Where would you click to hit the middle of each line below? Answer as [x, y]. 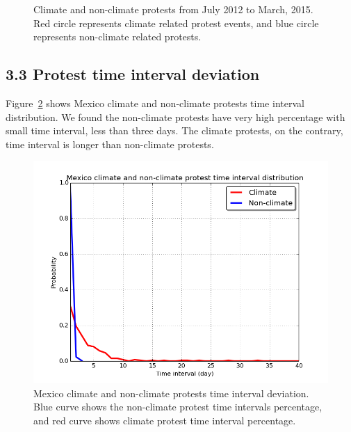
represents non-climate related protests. [117, 37]
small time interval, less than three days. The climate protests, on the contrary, [174, 130]
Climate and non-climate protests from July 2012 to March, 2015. [173, 9]
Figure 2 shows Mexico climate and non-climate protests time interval [155, 103]
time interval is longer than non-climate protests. [110, 144]
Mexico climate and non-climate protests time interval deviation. [171, 393]
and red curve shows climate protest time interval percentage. [165, 420]
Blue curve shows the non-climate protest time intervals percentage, [178, 407]
